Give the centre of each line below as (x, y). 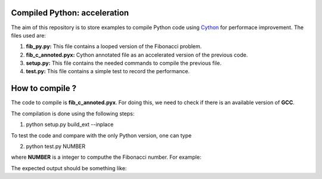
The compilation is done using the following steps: (73, 114)
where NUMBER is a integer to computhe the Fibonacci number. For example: (106, 157)
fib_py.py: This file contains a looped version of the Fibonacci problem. (114, 46)
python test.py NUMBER (56, 146)
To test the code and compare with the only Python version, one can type (101, 135)
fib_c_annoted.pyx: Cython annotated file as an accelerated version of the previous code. (137, 55)
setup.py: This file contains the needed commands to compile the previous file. (124, 63)
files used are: (28, 35)
